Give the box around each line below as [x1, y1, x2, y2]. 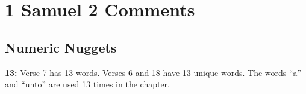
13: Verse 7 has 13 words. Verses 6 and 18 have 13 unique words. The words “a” [5, 66, 302, 78]
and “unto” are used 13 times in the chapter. [5, 78, 170, 90]
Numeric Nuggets [5, 38, 117, 56]
